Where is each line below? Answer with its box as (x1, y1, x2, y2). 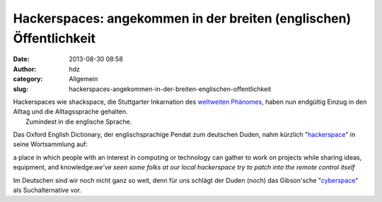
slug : (13, 85, 28, 93)
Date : (13, 55, 30, 64)
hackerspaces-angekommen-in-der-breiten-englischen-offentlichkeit (69, 85, 272, 93)
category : (13, 75, 43, 83)
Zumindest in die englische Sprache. (25, 117, 132, 126)
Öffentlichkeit (13, 30, 95, 46)
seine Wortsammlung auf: (13, 140, 88, 148)
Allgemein (69, 75, 98, 83)
